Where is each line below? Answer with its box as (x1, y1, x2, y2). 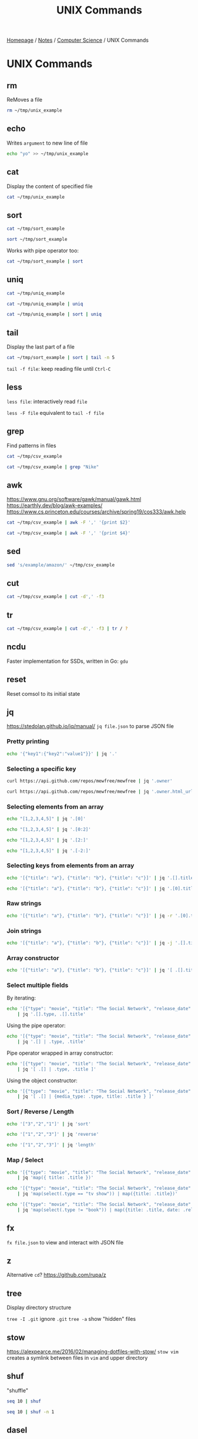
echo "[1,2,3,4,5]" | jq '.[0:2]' (6, 826, 92, 832)
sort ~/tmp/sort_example (6, 236, 68, 243)
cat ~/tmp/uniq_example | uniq (6, 301, 83, 307)
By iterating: (6, 994, 36, 1002)
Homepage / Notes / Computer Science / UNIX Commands (6, 36, 149, 44)
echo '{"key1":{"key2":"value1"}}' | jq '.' (6, 750, 118, 757)
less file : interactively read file (6, 398, 88, 405)
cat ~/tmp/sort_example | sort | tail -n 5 (6, 355, 115, 361)
